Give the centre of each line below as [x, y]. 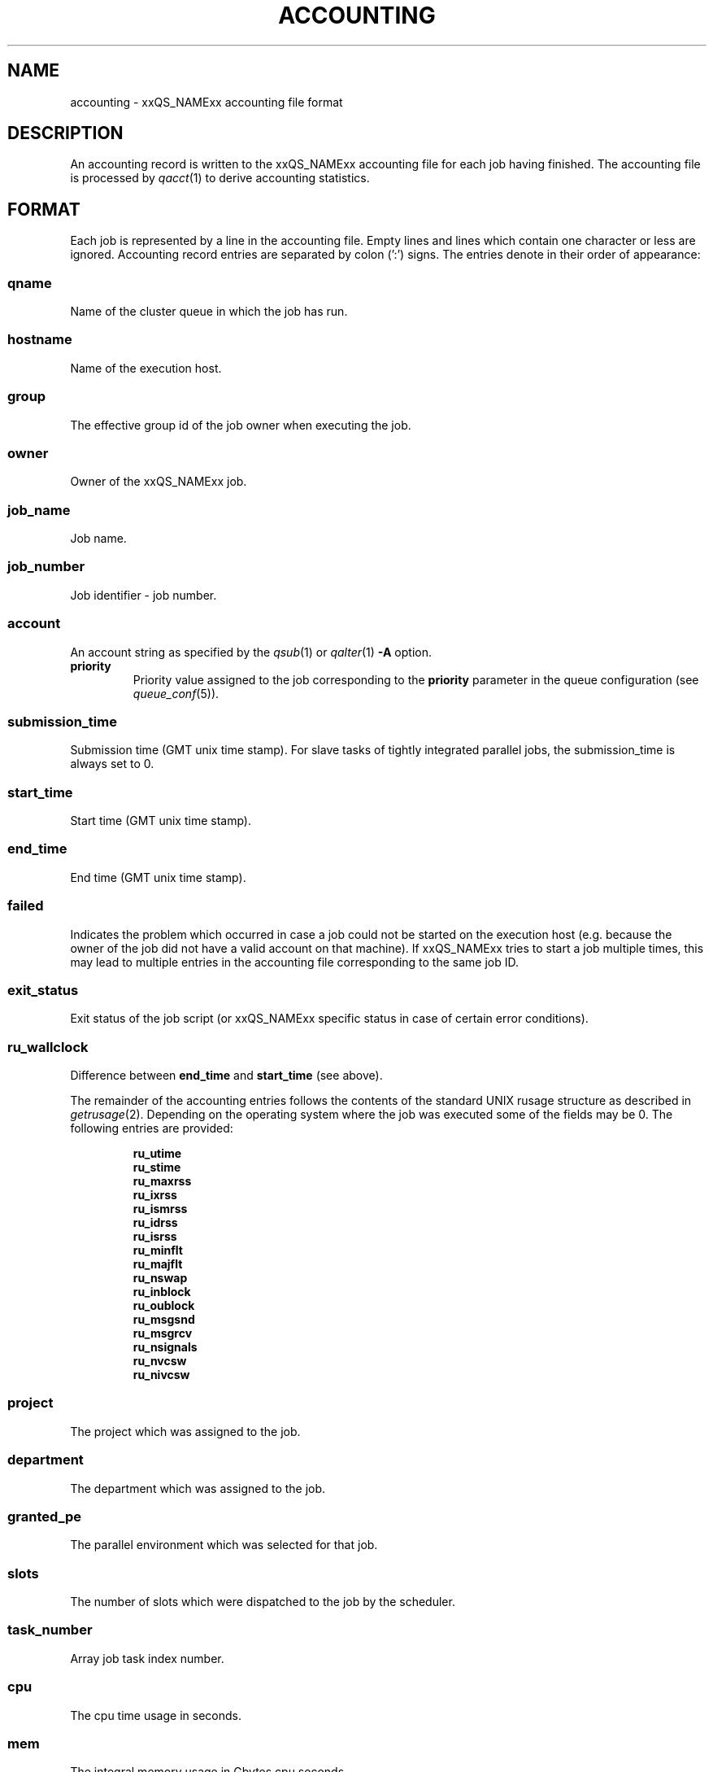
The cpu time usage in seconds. [156, 1715]
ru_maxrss [162, 1181]
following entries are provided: [152, 1128]
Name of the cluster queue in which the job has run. [209, 312]
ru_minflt [158, 1250]
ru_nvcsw [160, 1361]
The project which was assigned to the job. [185, 1431]
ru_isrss [155, 1237]
